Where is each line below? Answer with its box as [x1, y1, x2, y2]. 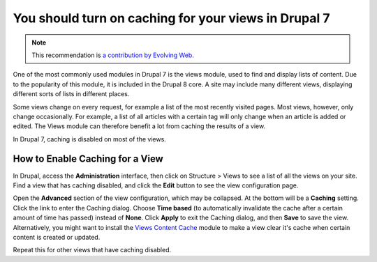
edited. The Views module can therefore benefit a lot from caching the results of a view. [13, 122, 265, 130]
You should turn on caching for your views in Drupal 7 [13, 10, 330, 26]
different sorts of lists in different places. [13, 90, 130, 98]
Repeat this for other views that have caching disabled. [13, 246, 172, 254]
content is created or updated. [13, 233, 101, 241]
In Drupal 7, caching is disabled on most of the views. [13, 134, 167, 143]
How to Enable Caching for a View [13, 153, 163, 165]
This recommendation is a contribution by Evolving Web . [31, 51, 195, 59]
